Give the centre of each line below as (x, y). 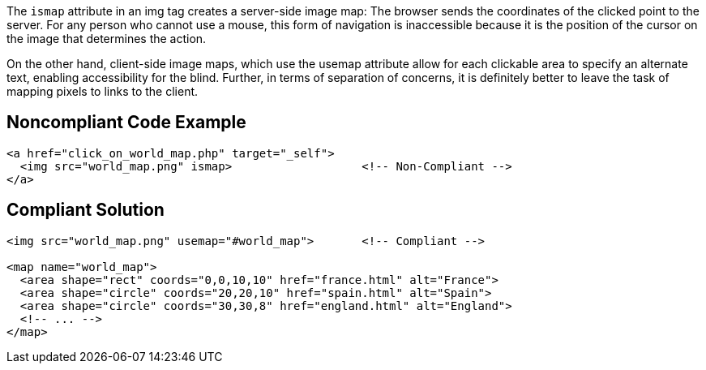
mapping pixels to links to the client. (103, 91)
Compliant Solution (86, 210)
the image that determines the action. (107, 39)
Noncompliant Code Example (126, 123)
